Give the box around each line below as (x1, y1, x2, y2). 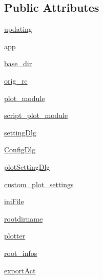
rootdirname (4, 213, 43, 224)
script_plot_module (4, 110, 68, 121)
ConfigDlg (4, 144, 36, 155)
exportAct (4, 265, 36, 275)
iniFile (4, 196, 24, 207)
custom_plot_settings (4, 178, 74, 189)
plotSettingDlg (4, 161, 50, 172)
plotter (4, 230, 26, 241)
